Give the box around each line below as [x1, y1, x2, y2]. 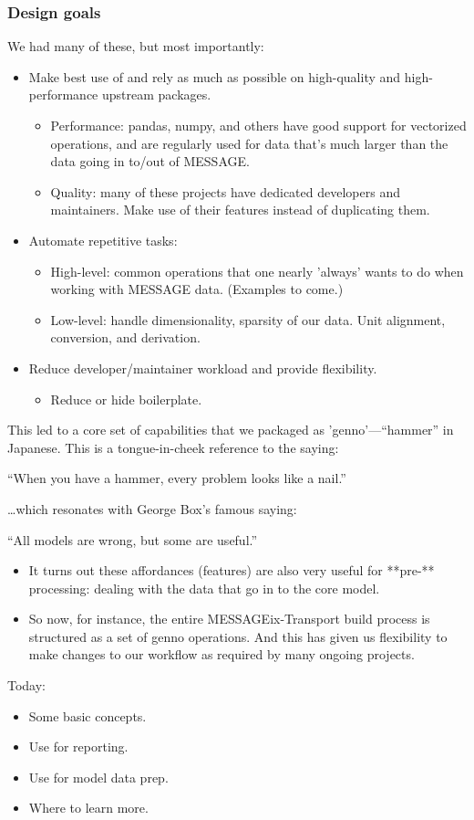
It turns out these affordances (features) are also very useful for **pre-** [28, 561, 435, 580]
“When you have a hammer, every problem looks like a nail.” [7, 468, 346, 488]
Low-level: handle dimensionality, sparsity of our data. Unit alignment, [50, 310, 446, 329]
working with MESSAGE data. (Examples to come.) [50, 279, 344, 299]
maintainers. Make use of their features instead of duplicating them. [50, 200, 430, 219]
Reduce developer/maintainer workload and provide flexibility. [28, 358, 377, 377]
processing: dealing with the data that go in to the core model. [28, 578, 380, 597]
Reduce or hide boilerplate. [50, 389, 202, 408]
